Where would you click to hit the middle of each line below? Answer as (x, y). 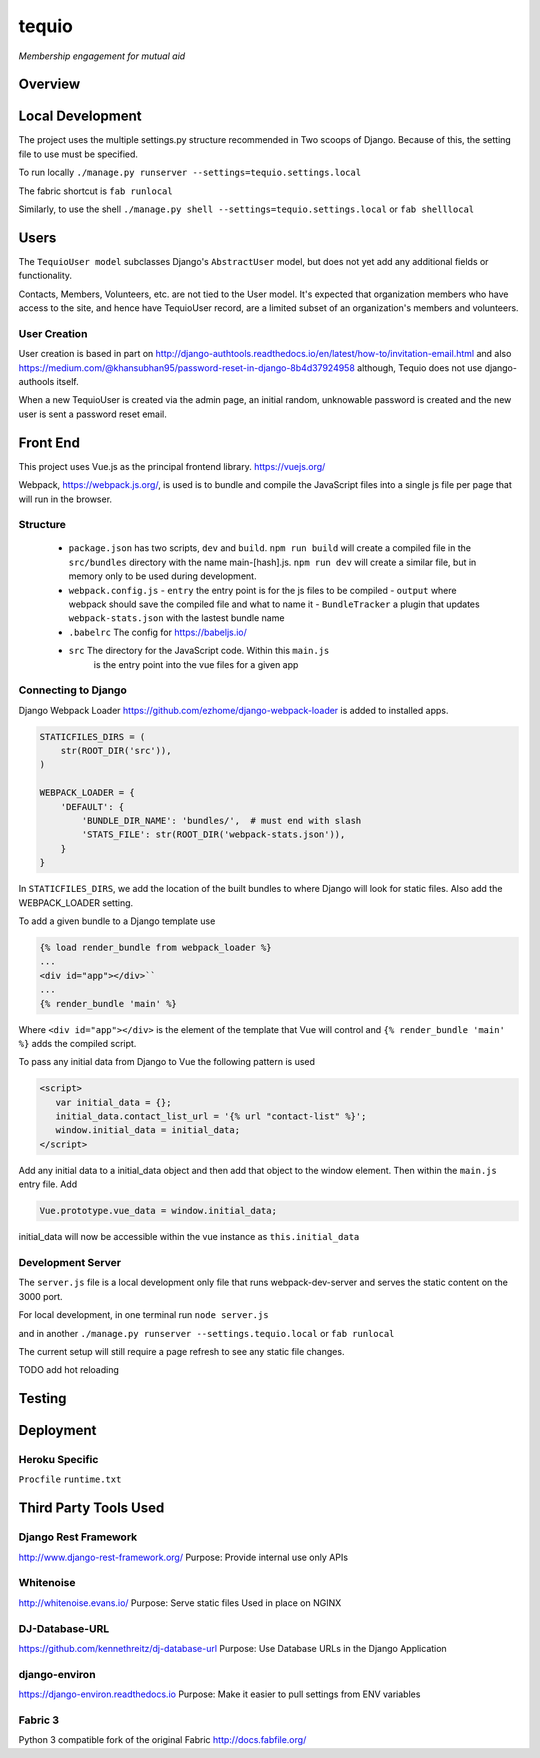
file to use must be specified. (78, 154)
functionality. (45, 276)
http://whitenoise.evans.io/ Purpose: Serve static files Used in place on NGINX (180, 1602)
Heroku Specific (58, 1460)
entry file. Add (48, 1184)
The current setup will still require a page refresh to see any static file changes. (181, 1351)
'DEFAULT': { (92, 806)
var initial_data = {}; (113, 1102)
